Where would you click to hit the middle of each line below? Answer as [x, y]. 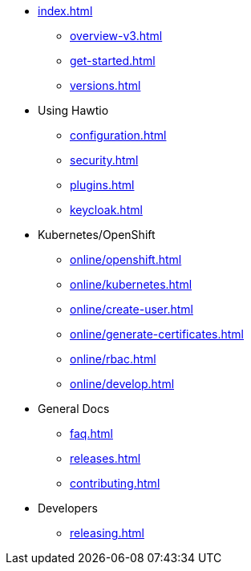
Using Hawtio [73, 110]
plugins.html [102, 185]
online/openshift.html [126, 259]
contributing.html [115, 483]
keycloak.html [106, 210]
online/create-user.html [132, 309]
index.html [65, 11]
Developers [68, 508]
